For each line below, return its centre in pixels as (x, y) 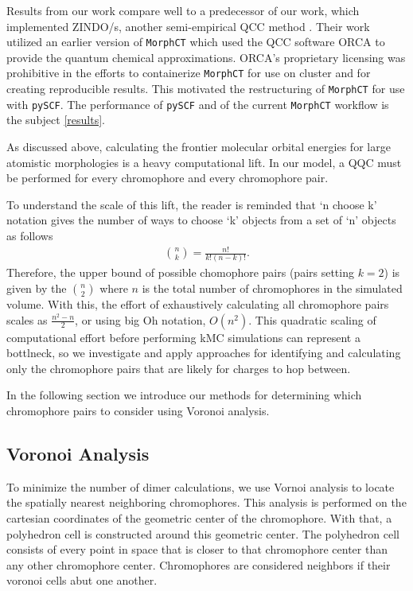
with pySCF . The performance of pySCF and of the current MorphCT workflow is (198, 104)
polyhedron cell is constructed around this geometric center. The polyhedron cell (203, 533)
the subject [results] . (56, 120)
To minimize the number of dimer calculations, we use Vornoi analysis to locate (201, 486)
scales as (27, 319)
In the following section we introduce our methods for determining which (184, 395)
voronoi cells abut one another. (82, 580)
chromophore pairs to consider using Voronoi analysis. (138, 410)
